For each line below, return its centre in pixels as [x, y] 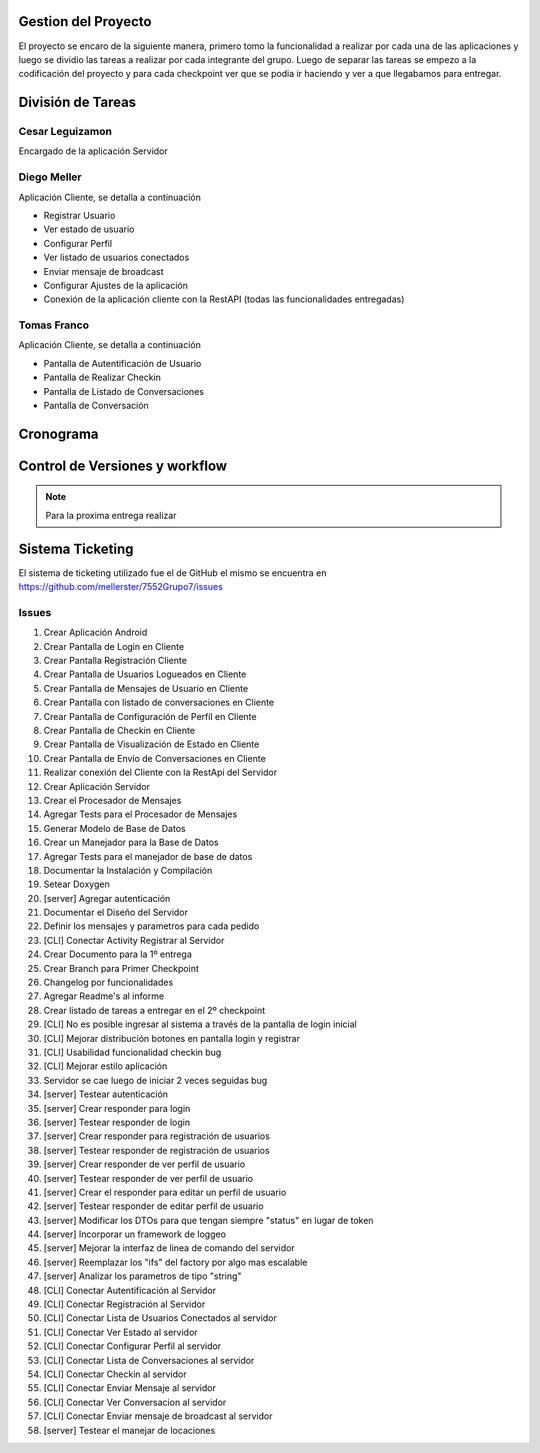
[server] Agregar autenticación [107, 898]
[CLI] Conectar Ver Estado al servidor [121, 1332]
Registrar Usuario [79, 215]
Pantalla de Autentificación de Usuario [122, 363]
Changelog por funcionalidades [108, 982]
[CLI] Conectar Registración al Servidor [124, 1304]
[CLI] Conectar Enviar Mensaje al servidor [130, 1388]
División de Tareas [77, 102]
